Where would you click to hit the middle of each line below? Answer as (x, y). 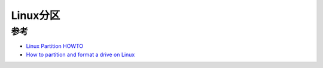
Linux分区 (36, 15)
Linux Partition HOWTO (55, 46)
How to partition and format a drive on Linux (80, 54)
